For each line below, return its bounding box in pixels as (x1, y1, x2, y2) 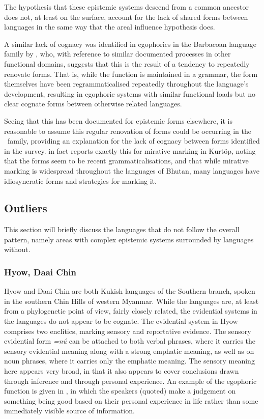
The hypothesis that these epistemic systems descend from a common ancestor (4, 2, 249, 12)
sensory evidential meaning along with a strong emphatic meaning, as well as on (4, 345, 254, 356)
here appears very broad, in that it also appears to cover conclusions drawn (4, 366, 239, 376)
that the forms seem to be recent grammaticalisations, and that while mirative (4, 155, 249, 166)
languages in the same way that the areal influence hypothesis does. (4, 21, 215, 32)
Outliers (4, 200, 47, 216)
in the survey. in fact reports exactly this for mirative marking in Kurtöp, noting (4, 145, 256, 156)
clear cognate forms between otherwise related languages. (4, 98, 182, 109)
